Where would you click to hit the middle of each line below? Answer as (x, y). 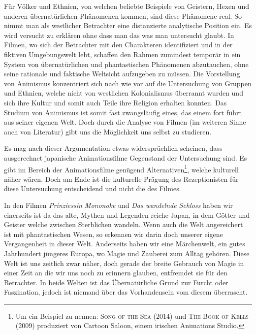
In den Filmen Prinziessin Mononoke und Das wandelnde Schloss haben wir (119, 205)
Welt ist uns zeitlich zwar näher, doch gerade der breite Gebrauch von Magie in (124, 263)
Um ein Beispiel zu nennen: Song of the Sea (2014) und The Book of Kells (132, 316)
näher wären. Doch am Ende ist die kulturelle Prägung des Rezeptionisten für (121, 179)
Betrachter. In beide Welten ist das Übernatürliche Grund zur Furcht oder (116, 282)
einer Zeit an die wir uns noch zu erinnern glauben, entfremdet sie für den (116, 273)
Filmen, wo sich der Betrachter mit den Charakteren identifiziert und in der (118, 45)
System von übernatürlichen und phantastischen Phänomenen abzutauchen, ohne (126, 64)
